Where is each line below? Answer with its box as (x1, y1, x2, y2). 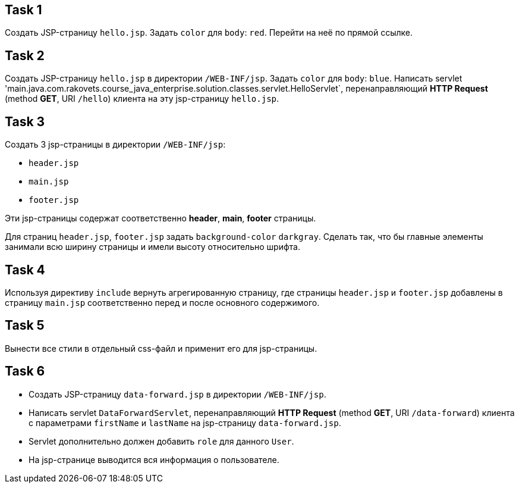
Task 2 (5, 48, 45, 63)
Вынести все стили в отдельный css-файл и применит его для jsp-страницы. (5, 343, 317, 354)
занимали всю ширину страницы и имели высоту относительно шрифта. (5, 242, 300, 252)
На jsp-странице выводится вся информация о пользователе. (29, 454, 279, 465)
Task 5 (5, 318, 45, 333)
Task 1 (5, 2, 42, 17)
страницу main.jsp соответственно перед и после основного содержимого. (5, 297, 320, 308)
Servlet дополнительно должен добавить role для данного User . (29, 436, 294, 446)
